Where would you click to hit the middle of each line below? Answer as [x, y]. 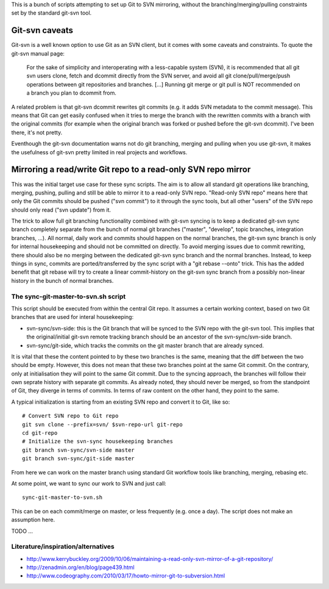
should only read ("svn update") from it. [61, 210]
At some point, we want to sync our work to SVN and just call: [89, 483]
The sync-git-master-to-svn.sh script [69, 296]
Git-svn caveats [42, 30]
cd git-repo [40, 433]
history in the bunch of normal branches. [62, 280]
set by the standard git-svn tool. [51, 13]
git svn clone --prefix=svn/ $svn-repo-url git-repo [102, 424]
